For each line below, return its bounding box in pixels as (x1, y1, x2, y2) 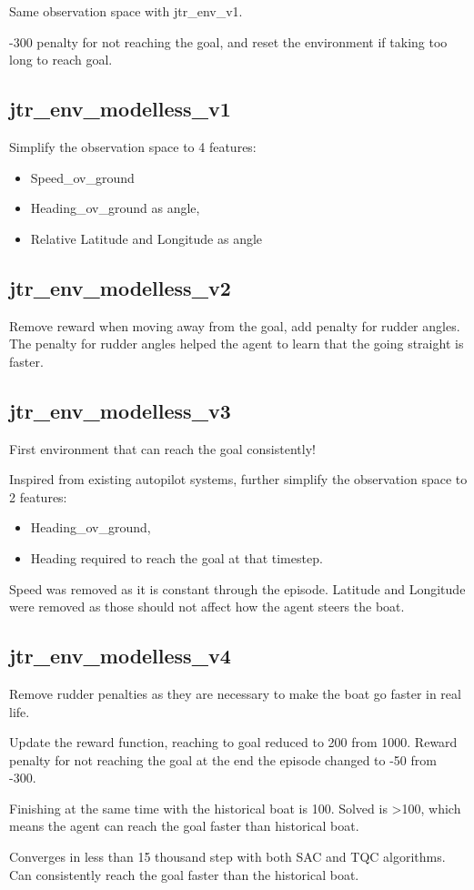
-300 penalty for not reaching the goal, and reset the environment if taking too (9, 32, 448, 51)
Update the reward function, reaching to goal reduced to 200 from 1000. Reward (9, 733, 458, 752)
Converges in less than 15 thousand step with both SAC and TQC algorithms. (9, 847, 446, 866)
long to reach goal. (9, 50, 113, 69)
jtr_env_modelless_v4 (9, 642, 231, 670)
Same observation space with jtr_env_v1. (9, 2, 243, 20)
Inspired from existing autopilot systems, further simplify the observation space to (9, 470, 468, 489)
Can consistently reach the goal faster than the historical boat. (9, 865, 359, 884)
